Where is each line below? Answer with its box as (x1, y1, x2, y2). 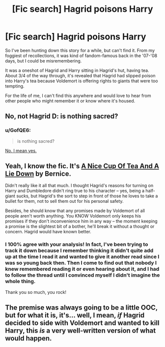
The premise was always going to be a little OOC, (5, 304, 158, 312)
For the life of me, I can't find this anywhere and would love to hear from (5, 93, 151, 98)
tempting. (5, 83, 25, 89)
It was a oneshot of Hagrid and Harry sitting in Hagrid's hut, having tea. (5, 67, 149, 73)
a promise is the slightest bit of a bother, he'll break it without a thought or (5, 223, 155, 229)
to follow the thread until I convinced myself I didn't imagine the (5, 272, 160, 279)
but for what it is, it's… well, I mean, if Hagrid (5, 311, 145, 319)
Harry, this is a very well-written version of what (5, 326, 156, 335)
